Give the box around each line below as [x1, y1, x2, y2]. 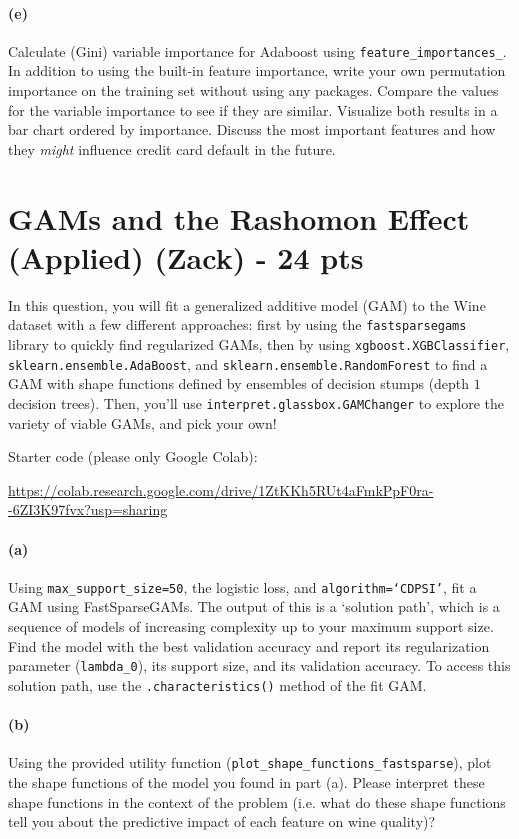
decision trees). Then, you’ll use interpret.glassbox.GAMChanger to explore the [8, 392, 505, 413]
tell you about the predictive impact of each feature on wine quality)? [8, 811, 436, 832]
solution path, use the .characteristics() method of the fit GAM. [8, 674, 427, 695]
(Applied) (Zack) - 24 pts [8, 236, 364, 277]
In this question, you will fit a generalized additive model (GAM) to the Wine [8, 294, 486, 315]
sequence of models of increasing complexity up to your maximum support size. [8, 615, 494, 636]
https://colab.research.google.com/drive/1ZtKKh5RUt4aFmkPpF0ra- [8, 479, 434, 500]
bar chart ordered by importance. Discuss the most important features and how [8, 119, 496, 140]
